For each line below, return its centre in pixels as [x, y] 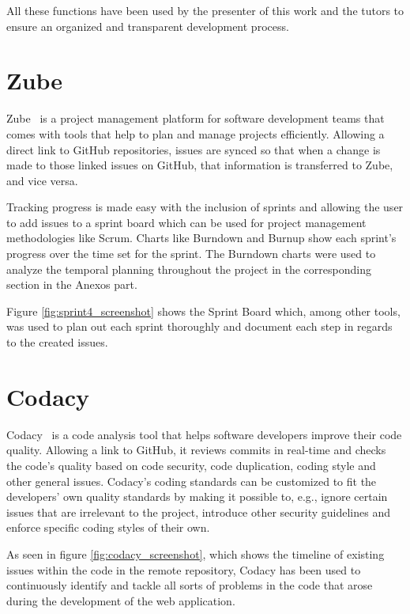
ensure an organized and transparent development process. [148, 26]
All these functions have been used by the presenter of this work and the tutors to [205, 10]
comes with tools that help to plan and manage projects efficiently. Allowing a [196, 133]
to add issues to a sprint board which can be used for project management [186, 222]
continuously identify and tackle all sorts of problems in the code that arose [190, 585]
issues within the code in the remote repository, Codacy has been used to [184, 569]
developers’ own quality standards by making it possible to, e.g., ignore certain [197, 497]
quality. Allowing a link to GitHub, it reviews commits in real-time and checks [196, 450]
